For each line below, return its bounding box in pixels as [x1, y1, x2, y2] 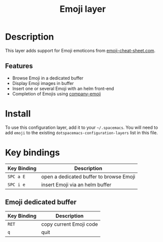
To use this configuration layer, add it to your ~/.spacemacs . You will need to [5, 124, 159, 130]
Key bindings [5, 147, 60, 158]
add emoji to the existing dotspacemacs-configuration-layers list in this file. [5, 129, 158, 135]
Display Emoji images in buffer [12, 80, 74, 86]
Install [5, 108, 31, 119]
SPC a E [7, 174, 26, 179]
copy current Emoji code [41, 221, 98, 228]
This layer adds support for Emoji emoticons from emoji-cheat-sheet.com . [5, 47, 156, 53]
